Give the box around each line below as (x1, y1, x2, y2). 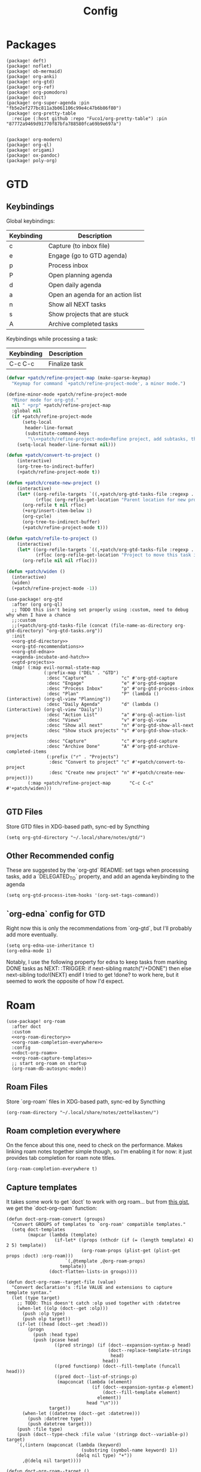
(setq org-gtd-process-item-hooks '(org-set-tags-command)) (6, 893, 160, 899)
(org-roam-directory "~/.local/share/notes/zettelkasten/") (6, 1109, 160, 1115)
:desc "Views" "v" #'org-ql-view (46, 717, 167, 723)
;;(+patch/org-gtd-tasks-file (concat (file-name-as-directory (11, 623, 172, 629)
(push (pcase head (32, 1337, 79, 1343)
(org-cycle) (22, 513, 52, 520)
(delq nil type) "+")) (75, 1453, 133, 1459)
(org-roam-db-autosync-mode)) (11, 1066, 87, 1072)
